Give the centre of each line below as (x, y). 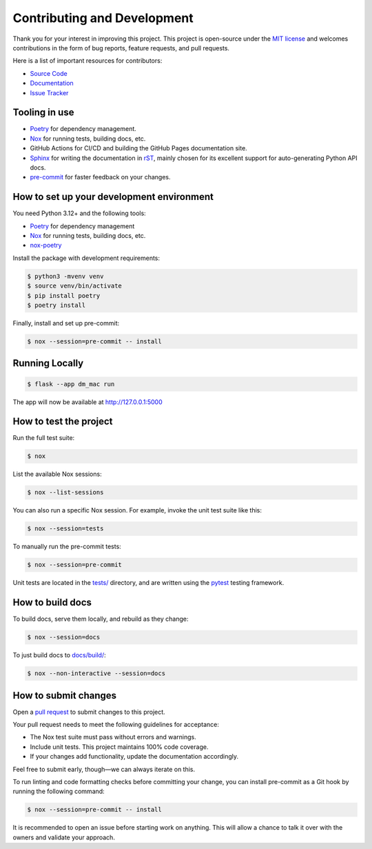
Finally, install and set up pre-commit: (66, 323)
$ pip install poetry (64, 296)
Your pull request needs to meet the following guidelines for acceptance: (116, 725)
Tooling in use (43, 113)
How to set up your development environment (113, 197)
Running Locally (48, 363)
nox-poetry (46, 246)
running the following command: (59, 791)
